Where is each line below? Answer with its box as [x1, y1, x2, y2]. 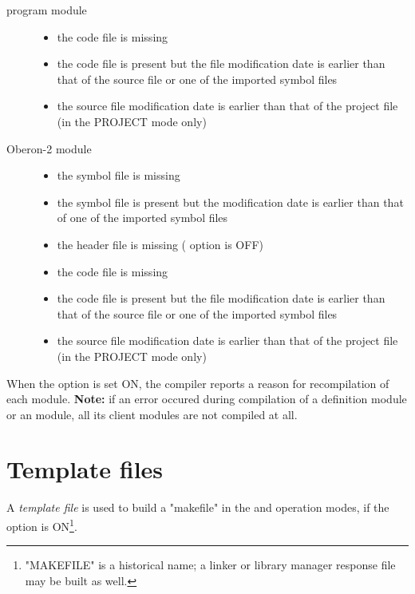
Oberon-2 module [6, 140, 92, 156]
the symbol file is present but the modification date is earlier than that [57, 193, 404, 210]
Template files [6, 453, 164, 485]
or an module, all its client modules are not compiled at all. [6, 406, 298, 422]
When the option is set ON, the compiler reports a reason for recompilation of [6, 374, 389, 391]
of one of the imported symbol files [57, 209, 228, 226]
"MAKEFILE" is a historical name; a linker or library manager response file [25, 556, 396, 573]
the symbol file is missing [57, 167, 180, 184]
